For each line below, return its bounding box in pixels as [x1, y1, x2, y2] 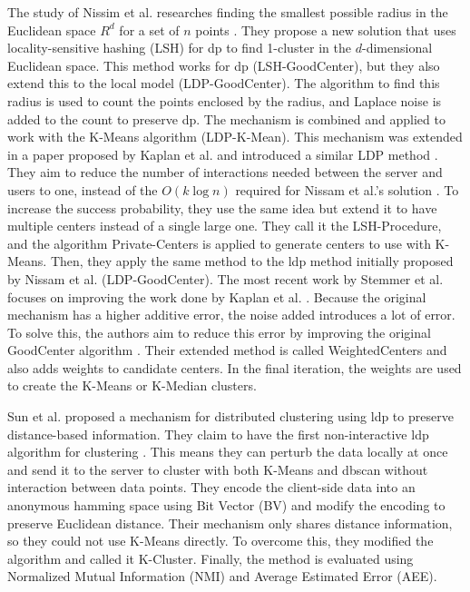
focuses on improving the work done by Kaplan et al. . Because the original [7, 287, 426, 306]
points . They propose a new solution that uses [195, 20, 456, 39]
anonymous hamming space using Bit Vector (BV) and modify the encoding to [7, 496, 446, 515]
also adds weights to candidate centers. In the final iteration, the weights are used [7, 358, 462, 377]
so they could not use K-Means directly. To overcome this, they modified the [7, 531, 434, 550]
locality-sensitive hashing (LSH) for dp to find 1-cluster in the [7, 38, 352, 57]
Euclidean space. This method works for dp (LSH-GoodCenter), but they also [7, 55, 440, 74]
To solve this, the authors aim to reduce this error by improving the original [7, 322, 431, 341]
